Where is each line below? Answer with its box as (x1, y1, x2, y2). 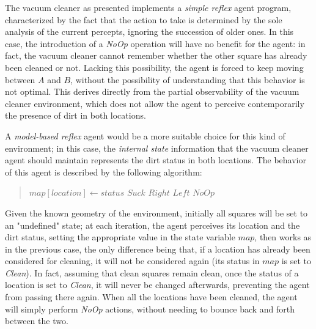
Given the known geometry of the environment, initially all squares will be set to (5, 206, 308, 219)
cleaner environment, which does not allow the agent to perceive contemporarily (5, 97, 304, 109)
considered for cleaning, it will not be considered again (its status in (5, 254, 260, 267)
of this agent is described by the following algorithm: (5, 165, 202, 178)
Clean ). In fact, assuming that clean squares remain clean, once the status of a (5, 266, 299, 279)
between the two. (5, 314, 68, 327)
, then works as (254, 231, 312, 243)
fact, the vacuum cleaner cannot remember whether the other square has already (5, 49, 307, 62)
